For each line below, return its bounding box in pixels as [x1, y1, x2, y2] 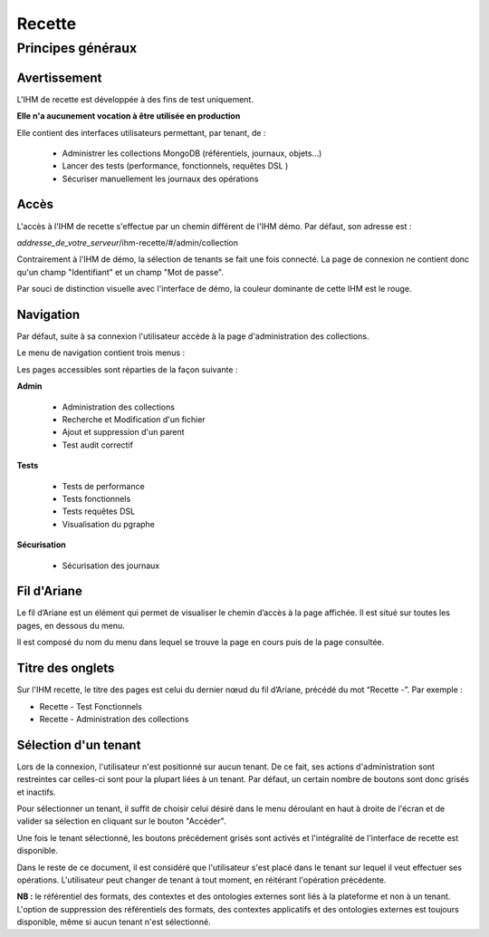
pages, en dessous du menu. [16, 620, 126, 631]
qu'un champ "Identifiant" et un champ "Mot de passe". [16, 266, 224, 277]
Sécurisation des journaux [62, 560, 160, 571]
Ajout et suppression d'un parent [62, 427, 185, 438]
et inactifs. [16, 787, 56, 797]
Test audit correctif [62, 440, 133, 450]
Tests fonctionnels [62, 493, 131, 504]
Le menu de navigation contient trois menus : [16, 347, 186, 358]
